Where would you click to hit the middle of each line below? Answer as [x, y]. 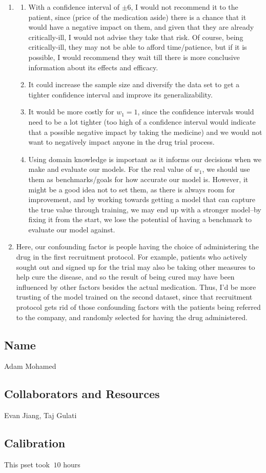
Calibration [35, 443]
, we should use [226, 169]
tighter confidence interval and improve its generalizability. [120, 94]
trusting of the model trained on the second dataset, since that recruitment [134, 297]
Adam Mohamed [30, 366]
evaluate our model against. [72, 229]
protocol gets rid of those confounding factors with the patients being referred [138, 307]
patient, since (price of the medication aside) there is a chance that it [137, 17]
